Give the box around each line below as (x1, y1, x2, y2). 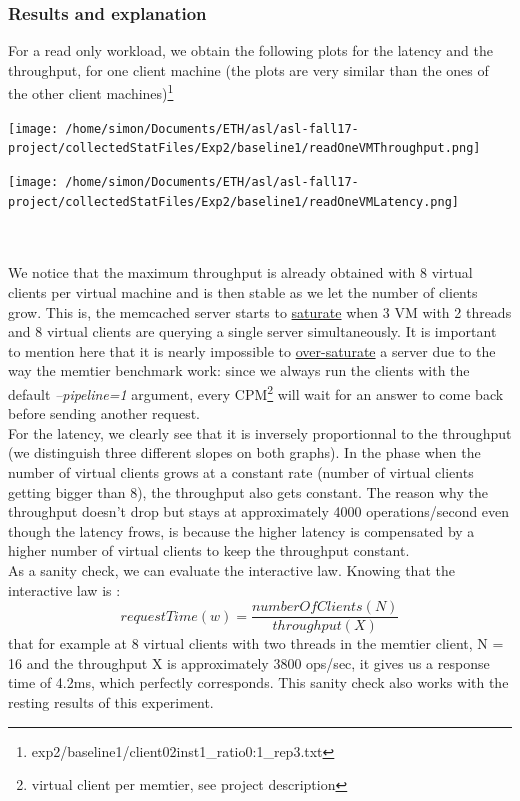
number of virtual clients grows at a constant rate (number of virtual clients (8, 462, 474, 483)
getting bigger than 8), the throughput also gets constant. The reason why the (8, 481, 488, 502)
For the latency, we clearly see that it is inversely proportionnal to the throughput (8, 422, 512, 443)
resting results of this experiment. (8, 692, 214, 713)
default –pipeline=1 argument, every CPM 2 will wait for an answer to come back (8, 381, 504, 404)
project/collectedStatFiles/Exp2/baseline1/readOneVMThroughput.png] (8, 141, 481, 156)
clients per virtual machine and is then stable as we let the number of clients (8, 282, 478, 303)
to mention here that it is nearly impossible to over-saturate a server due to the (8, 340, 496, 361)
